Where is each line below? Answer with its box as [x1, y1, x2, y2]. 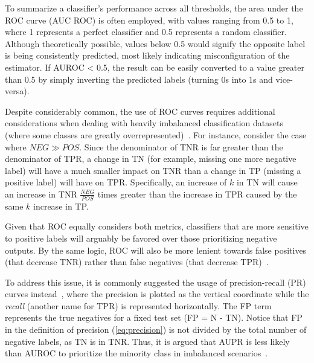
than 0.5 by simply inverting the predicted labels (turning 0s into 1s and [5, 72, 273, 85]
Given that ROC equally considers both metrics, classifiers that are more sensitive [5, 220, 309, 233]
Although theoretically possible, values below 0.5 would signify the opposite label [5, 37, 306, 50]
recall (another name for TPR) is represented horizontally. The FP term [5, 299, 272, 312]
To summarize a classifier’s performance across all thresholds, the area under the [5, 2, 303, 14]
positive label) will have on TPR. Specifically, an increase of [5, 176, 227, 188]
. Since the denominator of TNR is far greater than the [79, 140, 283, 153]
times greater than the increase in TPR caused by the [97, 187, 297, 200]
